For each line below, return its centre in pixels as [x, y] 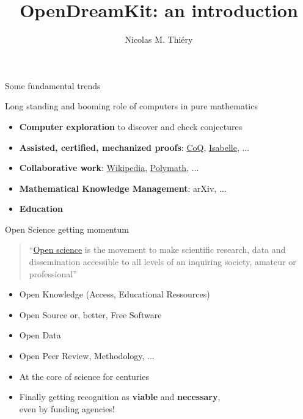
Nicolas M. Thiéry [159, 39]
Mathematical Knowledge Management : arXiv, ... [123, 188]
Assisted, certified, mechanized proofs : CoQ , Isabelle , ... [134, 147]
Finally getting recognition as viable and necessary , [120, 397]
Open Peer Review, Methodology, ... [87, 356]
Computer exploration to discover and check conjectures [131, 126]
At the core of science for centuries [84, 376]
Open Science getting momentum [67, 229]
